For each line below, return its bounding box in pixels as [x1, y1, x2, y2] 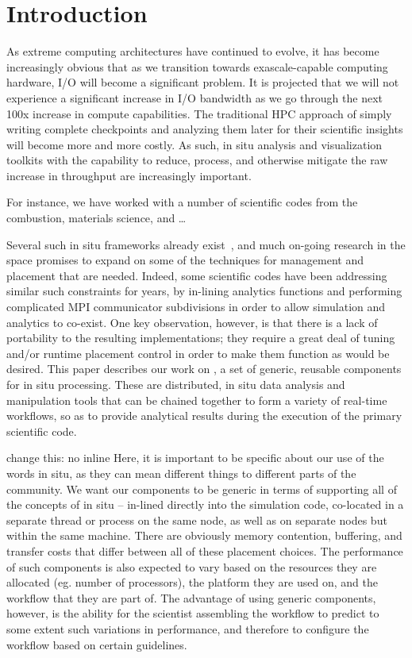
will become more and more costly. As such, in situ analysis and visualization [6, 136, 383, 152]
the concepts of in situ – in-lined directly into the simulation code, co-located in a [6, 496, 404, 513]
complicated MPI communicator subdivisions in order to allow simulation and [6, 298, 386, 315]
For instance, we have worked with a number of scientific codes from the [6, 194, 358, 210]
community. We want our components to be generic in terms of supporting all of [6, 480, 397, 497]
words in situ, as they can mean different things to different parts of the [6, 464, 356, 481]
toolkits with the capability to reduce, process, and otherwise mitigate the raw [6, 152, 388, 168]
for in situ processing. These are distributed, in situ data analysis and [6, 376, 345, 392]
